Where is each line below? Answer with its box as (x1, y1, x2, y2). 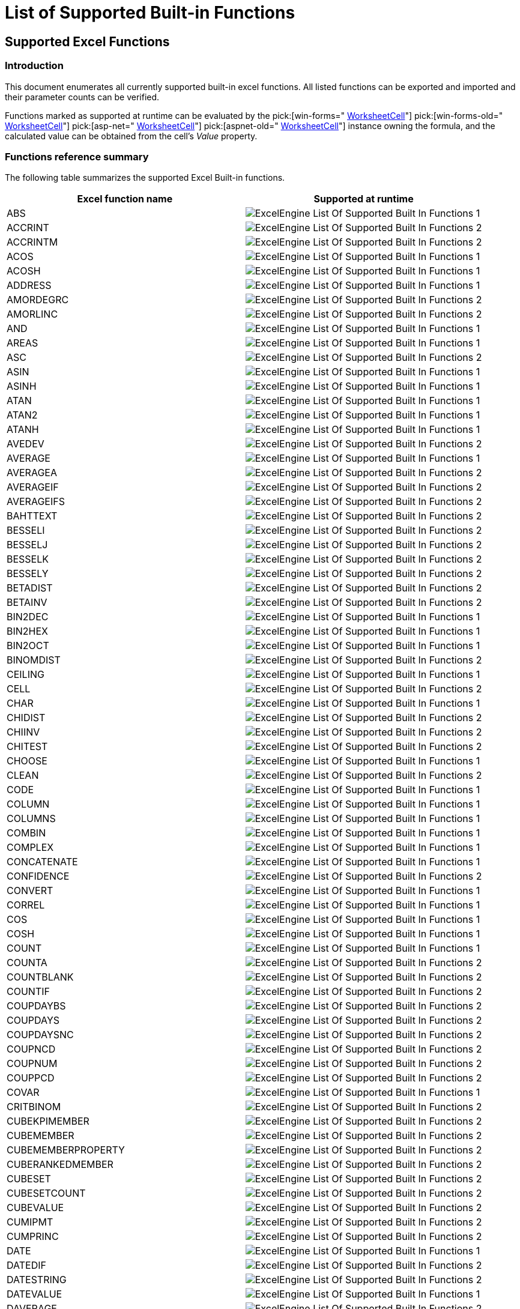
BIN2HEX (7, 625, 48, 638)
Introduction (5, 59, 64, 72)
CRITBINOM (7, 1101, 61, 1113)
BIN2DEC (7, 611, 49, 623)
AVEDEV (7, 438, 44, 450)
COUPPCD (7, 1072, 55, 1084)
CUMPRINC (7, 1230, 59, 1243)
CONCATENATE (7, 856, 78, 868)
